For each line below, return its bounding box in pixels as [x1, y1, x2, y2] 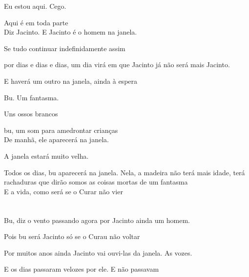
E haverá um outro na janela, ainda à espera [4, 75, 138, 86]
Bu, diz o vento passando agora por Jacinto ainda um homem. [4, 215, 190, 225]
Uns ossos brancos [4, 109, 58, 119]
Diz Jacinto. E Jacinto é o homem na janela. [4, 27, 137, 37]
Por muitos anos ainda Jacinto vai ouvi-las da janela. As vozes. [4, 247, 192, 258]
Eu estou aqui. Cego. [4, 1, 66, 11]
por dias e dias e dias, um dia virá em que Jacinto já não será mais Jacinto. [4, 59, 230, 70]
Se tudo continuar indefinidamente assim [4, 43, 125, 53]
